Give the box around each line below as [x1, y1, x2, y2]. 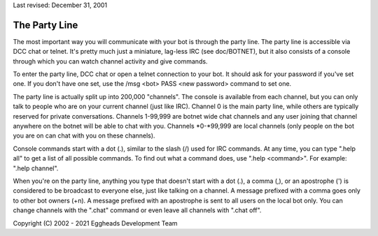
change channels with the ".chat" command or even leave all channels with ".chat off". [13, 206, 262, 214]
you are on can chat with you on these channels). [13, 131, 155, 140]
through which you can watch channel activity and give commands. [13, 57, 208, 66]
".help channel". [13, 164, 59, 172]
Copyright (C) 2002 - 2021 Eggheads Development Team [13, 219, 178, 227]
